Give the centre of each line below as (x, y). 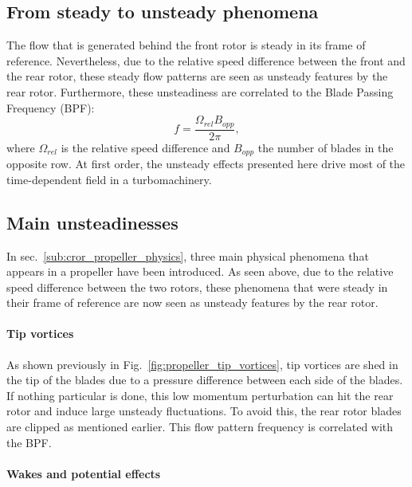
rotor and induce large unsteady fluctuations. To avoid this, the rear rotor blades (204, 411)
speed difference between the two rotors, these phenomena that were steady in (197, 287)
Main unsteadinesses (92, 222)
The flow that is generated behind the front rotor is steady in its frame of (186, 45)
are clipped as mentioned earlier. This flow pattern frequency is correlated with (200, 427)
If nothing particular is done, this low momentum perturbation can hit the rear (200, 395)
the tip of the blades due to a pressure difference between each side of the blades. (205, 380)
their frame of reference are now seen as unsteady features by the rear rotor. (192, 302)
